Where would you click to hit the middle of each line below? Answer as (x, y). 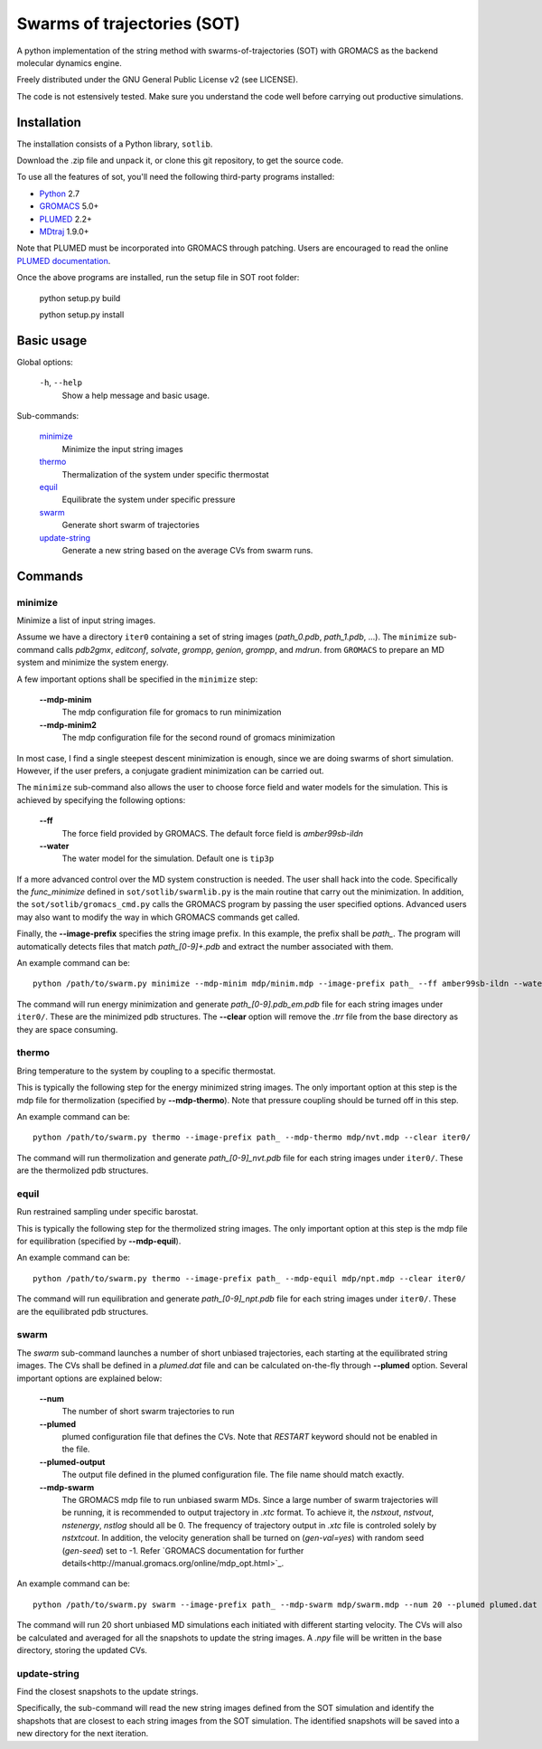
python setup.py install (82, 314)
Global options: (45, 362)
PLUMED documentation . (64, 260)
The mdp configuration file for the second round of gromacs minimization (199, 738)
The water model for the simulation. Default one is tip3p (168, 858)
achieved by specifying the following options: (101, 799)
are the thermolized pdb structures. (83, 1170)
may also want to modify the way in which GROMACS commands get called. (158, 917)
